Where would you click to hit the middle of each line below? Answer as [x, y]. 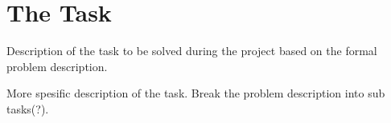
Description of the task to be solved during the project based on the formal [192, 51]
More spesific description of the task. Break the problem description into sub [196, 93]
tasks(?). [28, 108]
